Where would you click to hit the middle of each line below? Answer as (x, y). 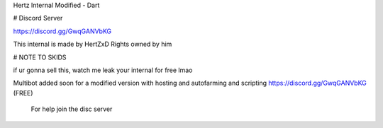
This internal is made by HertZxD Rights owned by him (93, 44)
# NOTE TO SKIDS (40, 57)
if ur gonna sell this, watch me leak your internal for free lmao (103, 70)
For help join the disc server (72, 109)
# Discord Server (38, 18)
